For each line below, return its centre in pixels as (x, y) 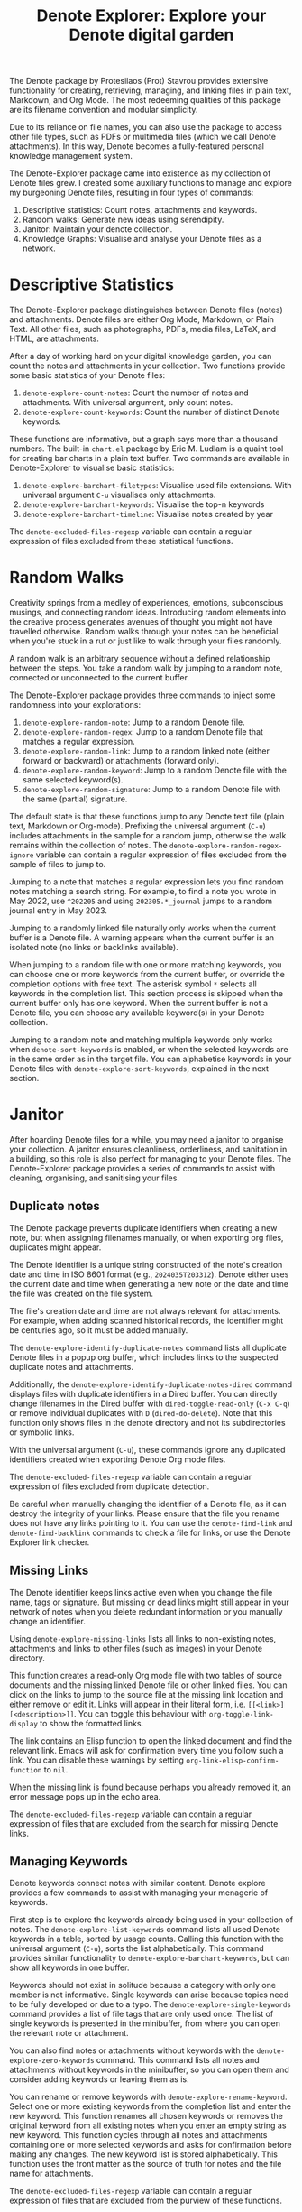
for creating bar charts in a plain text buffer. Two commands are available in (150, 458)
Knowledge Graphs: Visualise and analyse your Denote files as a (142, 239)
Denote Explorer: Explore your (151, 16)
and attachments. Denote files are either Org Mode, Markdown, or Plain (142, 319)
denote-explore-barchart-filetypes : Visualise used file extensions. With (157, 486)
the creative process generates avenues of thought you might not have (141, 622)
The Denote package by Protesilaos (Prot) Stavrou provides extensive (139, 81)
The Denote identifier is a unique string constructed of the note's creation (146, 1264)
